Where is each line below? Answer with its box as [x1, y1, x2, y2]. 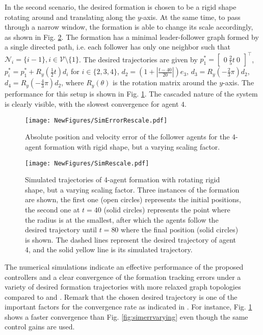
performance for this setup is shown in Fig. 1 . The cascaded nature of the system [5, 88, 258, 99]
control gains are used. [5, 321, 75, 332]
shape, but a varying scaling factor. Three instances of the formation [25, 184, 240, 195]
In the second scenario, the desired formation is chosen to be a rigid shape [5, 2, 236, 12]
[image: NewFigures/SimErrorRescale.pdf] [25, 116, 168, 124]
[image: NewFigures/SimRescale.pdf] [25, 159, 149, 167]
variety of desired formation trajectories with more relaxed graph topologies [5, 281, 241, 292]
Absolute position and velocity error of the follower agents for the [25, 131, 230, 142]
